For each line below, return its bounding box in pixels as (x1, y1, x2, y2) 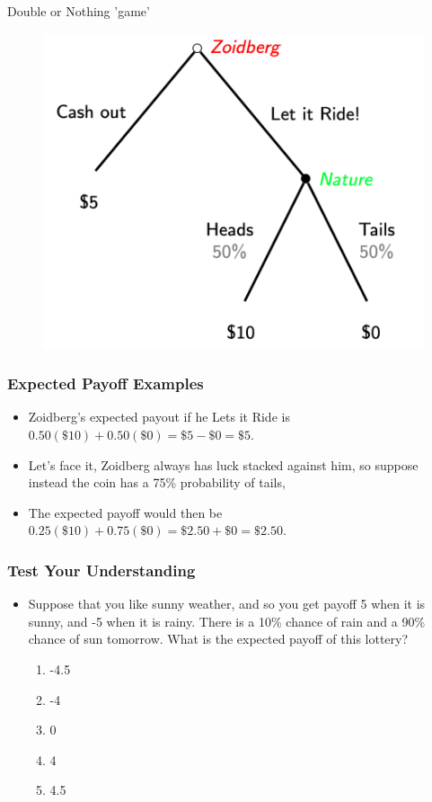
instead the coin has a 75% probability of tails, (28, 473, 286, 492)
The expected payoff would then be (28, 503, 223, 521)
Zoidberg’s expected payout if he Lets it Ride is (28, 407, 290, 426)
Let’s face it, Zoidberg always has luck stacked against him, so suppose (28, 455, 419, 474)
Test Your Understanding (7, 558, 196, 581)
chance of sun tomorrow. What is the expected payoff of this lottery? (28, 629, 409, 648)
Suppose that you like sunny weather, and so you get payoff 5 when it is (28, 594, 426, 613)
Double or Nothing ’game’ (7, 2, 150, 20)
